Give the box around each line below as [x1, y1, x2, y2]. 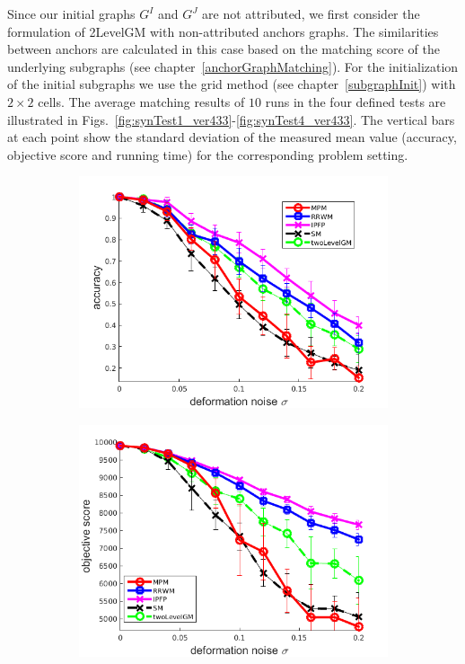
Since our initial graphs [7, 4, 136, 22]
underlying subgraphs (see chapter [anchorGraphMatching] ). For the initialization [7, 57, 459, 75]
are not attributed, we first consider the [202, 4, 420, 22]
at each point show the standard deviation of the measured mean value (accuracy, [7, 128, 457, 146]
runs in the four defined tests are [265, 92, 446, 111]
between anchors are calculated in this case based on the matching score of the [7, 40, 440, 58]
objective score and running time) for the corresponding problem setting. [7, 145, 408, 164]
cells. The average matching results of [38, 92, 245, 111]
